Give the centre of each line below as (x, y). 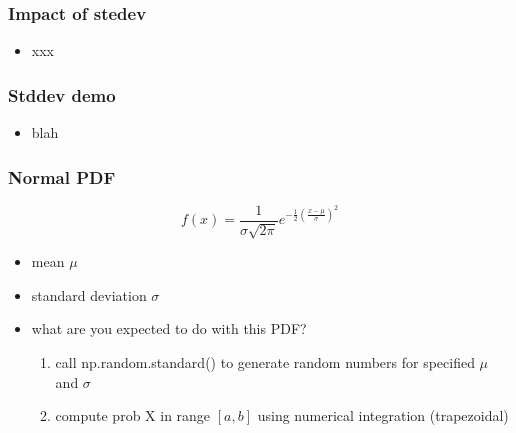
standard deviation (89, 294)
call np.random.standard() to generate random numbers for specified (265, 362)
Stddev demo (62, 94)
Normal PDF (62, 176)
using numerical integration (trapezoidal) (383, 415)
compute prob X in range (133, 415)
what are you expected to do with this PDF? (169, 328)
